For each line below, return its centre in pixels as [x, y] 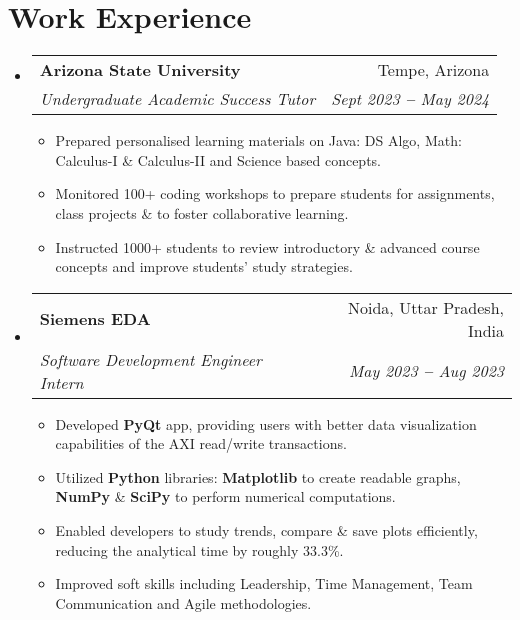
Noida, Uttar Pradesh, [426, 307]
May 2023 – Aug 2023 [426, 371]
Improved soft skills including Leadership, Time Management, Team [264, 583]
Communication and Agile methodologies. [183, 602]
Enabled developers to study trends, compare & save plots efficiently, [266, 530]
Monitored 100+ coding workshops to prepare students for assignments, [275, 193]
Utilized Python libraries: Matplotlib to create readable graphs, [258, 476]
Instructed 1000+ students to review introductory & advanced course [267, 246]
